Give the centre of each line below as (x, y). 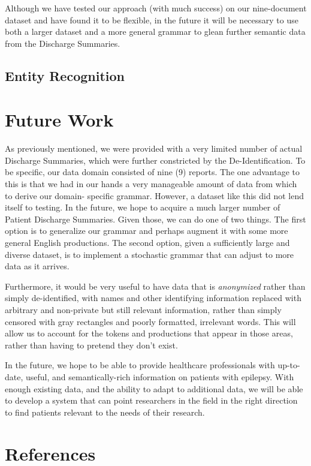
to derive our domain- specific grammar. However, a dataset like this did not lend (154, 195)
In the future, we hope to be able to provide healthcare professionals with (140, 365)
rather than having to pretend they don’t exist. (91, 345)
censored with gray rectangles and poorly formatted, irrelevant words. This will (150, 321)
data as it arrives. (37, 266)
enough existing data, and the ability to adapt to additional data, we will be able (154, 388)
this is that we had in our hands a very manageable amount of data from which (151, 184)
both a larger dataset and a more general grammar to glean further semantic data (155, 31)
